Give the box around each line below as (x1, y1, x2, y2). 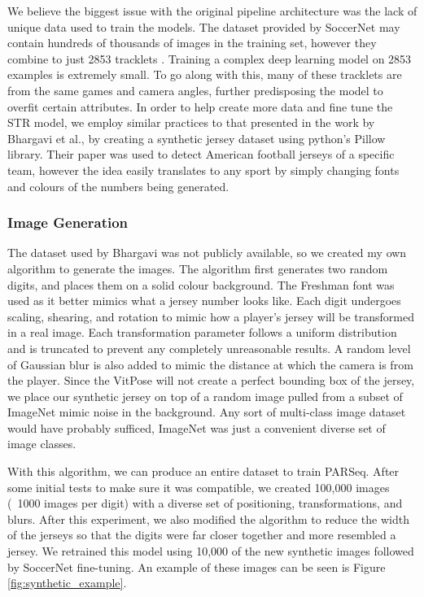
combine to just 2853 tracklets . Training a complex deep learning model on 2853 (7, 50, 412, 67)
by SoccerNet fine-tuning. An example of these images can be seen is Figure (7, 558, 386, 575)
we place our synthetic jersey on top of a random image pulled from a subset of (7, 387, 403, 404)
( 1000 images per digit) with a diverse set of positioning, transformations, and (7, 495, 403, 512)
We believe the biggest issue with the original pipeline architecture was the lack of (7, 2, 417, 19)
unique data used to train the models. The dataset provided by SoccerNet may (7, 18, 400, 35)
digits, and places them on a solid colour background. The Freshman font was (7, 276, 395, 293)
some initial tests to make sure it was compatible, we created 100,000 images (7, 478, 390, 495)
